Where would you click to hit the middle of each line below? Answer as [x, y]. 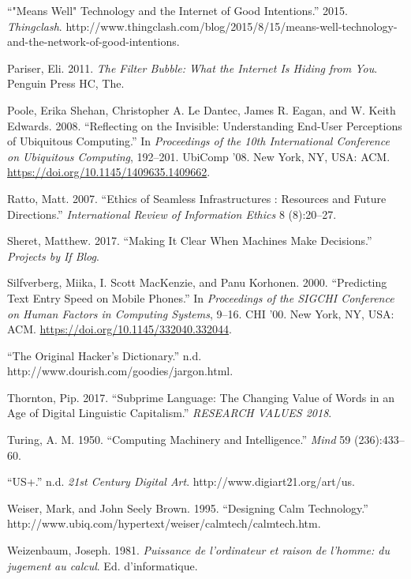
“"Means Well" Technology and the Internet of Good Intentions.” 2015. [177, 10]
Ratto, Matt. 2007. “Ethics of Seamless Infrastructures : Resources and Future [197, 198]
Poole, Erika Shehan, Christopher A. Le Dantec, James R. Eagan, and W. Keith [202, 109]
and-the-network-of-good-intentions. [93, 41]
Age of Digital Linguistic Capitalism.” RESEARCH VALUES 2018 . [170, 413]
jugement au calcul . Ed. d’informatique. [103, 565]
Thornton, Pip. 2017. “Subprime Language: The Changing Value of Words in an [201, 397]
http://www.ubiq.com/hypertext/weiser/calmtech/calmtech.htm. [164, 523]
